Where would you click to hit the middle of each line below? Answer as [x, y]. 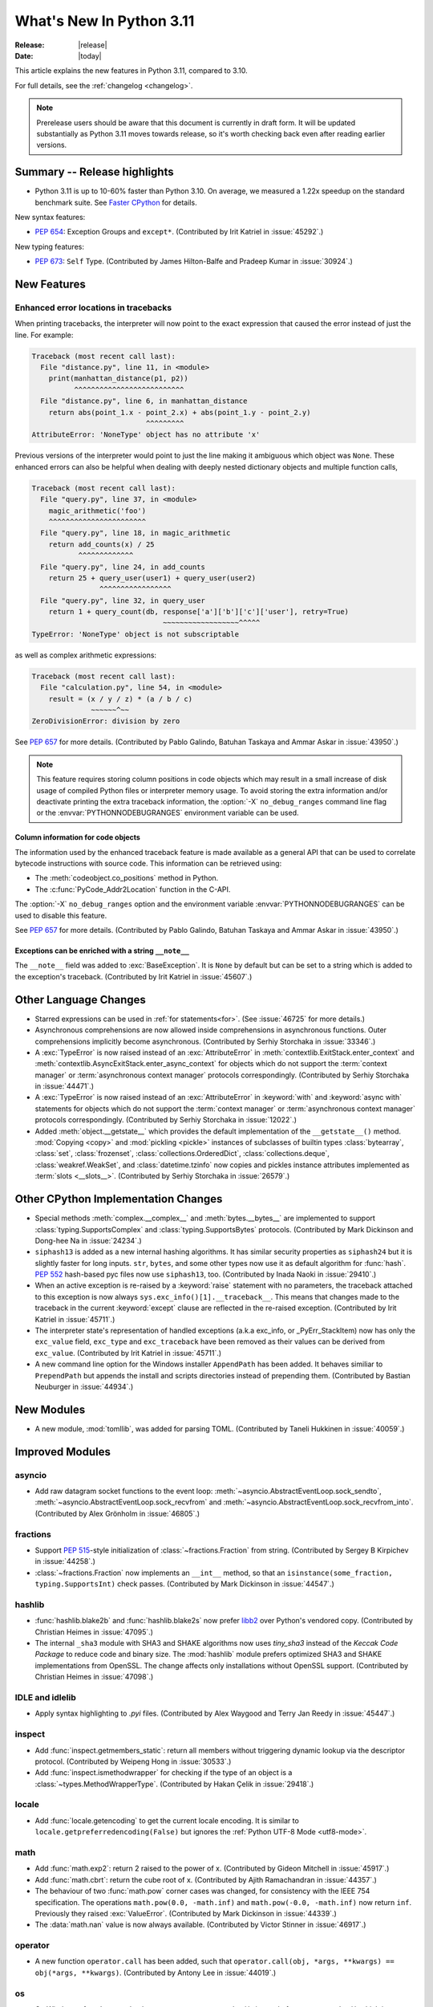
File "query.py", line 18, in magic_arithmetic [136, 533]
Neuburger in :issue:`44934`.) [84, 1386]
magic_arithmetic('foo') [97, 511]
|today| [90, 55]
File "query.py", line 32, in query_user [123, 600]
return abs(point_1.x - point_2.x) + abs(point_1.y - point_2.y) [180, 412]
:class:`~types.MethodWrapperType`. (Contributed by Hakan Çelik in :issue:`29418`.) [174, 1784]
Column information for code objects [77, 837]
